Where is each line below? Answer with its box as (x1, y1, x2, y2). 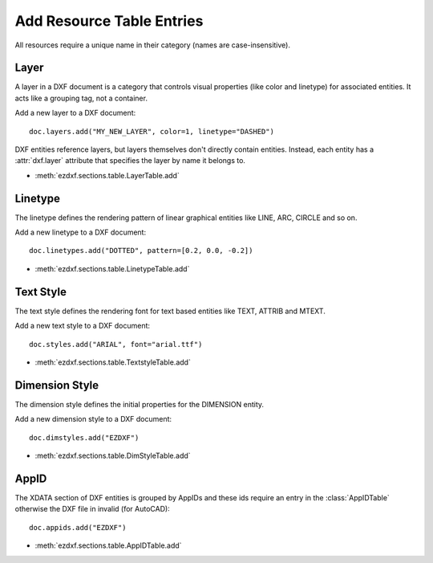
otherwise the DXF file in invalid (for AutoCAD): (14, 504, 170, 514)
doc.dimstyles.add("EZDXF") (29, 433, 140, 442)
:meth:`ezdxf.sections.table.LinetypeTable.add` (34, 263, 190, 273)
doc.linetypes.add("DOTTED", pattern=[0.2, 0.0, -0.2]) (29, 246, 253, 255)
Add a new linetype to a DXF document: (14, 227, 147, 237)
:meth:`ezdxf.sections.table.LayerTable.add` (34, 170, 180, 180)
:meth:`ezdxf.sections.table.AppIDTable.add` (34, 541, 182, 550)
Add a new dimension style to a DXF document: (14, 414, 172, 424)
